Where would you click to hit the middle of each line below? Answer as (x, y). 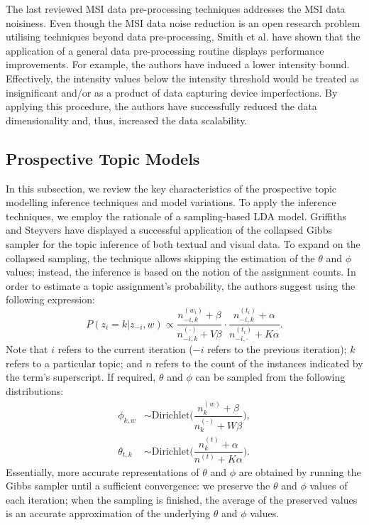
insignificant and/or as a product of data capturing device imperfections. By (172, 92)
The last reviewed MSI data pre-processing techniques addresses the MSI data (176, 9)
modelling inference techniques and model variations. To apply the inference (171, 202)
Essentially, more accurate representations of (103, 471)
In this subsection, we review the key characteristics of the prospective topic (171, 188)
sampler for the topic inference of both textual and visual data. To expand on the (183, 243)
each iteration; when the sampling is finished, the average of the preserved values (182, 499)
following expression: (50, 299)
